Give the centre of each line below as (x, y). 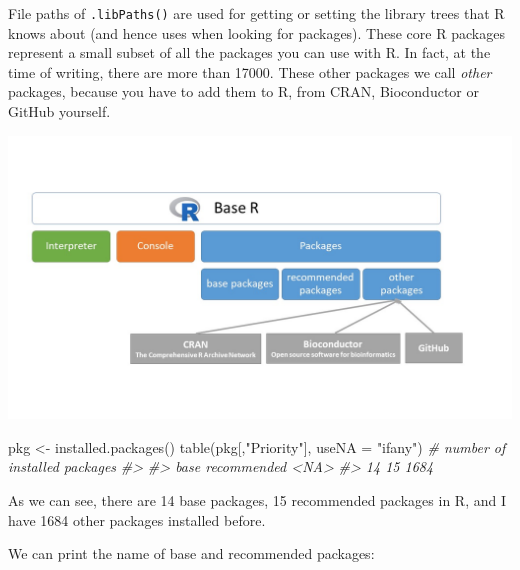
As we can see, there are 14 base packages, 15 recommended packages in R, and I (257, 499)
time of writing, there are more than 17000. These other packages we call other (250, 71)
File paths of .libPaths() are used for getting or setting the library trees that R (256, 13)
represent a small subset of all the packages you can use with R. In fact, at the (249, 52)
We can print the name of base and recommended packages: (191, 553)
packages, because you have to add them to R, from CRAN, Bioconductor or (243, 91)
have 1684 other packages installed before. (137, 519)
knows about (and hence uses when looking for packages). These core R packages (256, 32)
